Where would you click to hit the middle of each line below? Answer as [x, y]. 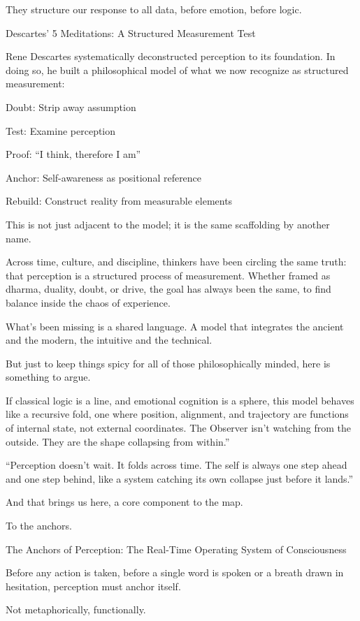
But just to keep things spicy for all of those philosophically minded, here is [168, 363]
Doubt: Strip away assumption [71, 107]
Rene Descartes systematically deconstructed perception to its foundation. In [171, 56]
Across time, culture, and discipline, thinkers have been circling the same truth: [176, 262]
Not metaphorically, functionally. [76, 609]
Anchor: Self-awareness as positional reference [104, 177]
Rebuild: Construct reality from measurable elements [119, 201]
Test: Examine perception [61, 130]
